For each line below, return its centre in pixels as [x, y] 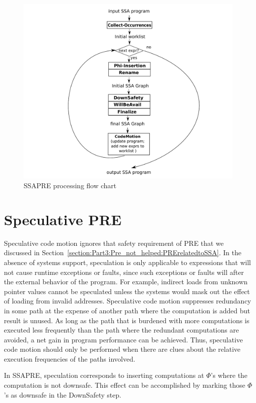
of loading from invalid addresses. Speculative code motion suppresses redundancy [128, 301]
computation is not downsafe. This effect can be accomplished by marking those [125, 385]
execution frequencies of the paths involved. [70, 358]
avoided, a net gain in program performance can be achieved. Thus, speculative [124, 339]
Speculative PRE [63, 219]
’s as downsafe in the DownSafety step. [63, 394]
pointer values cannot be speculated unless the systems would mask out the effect [127, 291]
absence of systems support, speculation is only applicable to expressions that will [128, 262]
